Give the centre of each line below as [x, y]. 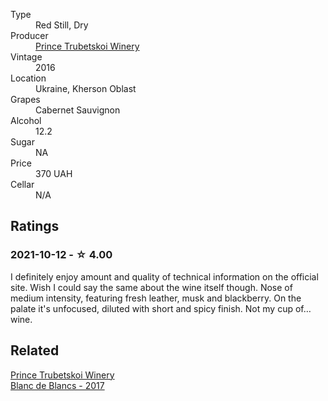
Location [28, 78]
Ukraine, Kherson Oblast [86, 88]
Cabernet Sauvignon [78, 110]
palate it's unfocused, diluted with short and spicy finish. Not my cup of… [161, 308]
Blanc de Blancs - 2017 [57, 385]
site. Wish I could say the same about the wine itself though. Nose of [151, 287]
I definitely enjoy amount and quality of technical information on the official [164, 276]
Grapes [25, 99]
